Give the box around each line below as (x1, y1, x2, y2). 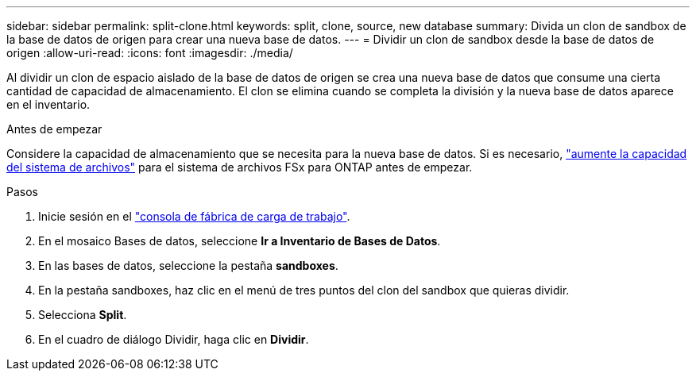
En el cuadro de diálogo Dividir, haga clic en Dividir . (38, 333, 309, 346)
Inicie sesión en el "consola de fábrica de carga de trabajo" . (38, 210, 350, 223)
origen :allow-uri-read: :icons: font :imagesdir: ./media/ (6, 46, 293, 60)
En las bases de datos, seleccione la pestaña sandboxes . (38, 259, 338, 272)
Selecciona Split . (38, 308, 127, 321)
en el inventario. (6, 98, 91, 111)
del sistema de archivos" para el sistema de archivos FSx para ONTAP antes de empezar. (6, 160, 473, 174)
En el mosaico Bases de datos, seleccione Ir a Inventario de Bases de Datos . (38, 234, 441, 248)
